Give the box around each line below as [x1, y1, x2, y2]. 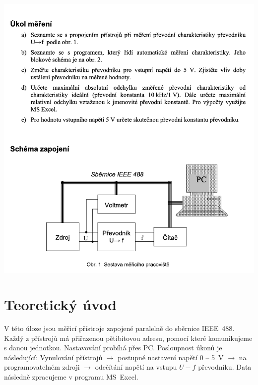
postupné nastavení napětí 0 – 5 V [118, 352, 224, 362]
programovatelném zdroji [4, 362, 80, 372]
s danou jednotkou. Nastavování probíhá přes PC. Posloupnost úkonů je [4, 342, 222, 353]
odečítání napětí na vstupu [95, 362, 177, 372]
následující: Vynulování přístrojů [4, 352, 103, 362]
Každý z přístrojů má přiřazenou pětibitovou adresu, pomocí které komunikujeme [4, 332, 253, 343]
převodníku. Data [198, 362, 252, 372]
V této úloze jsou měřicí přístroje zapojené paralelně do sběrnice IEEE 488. [4, 323, 235, 333]
